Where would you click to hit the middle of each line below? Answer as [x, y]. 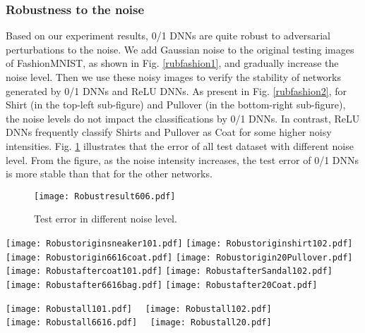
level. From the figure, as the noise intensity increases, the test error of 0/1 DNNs [182, 159]
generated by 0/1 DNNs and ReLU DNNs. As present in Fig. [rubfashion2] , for [176, 90]
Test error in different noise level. [106, 219]
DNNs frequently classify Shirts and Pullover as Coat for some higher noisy [169, 132]
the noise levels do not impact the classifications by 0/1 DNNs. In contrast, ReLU [183, 118]
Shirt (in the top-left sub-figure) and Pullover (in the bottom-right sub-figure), [176, 105]
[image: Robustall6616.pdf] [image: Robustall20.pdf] [139, 323]
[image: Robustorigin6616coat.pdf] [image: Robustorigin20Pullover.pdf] [179, 257]
